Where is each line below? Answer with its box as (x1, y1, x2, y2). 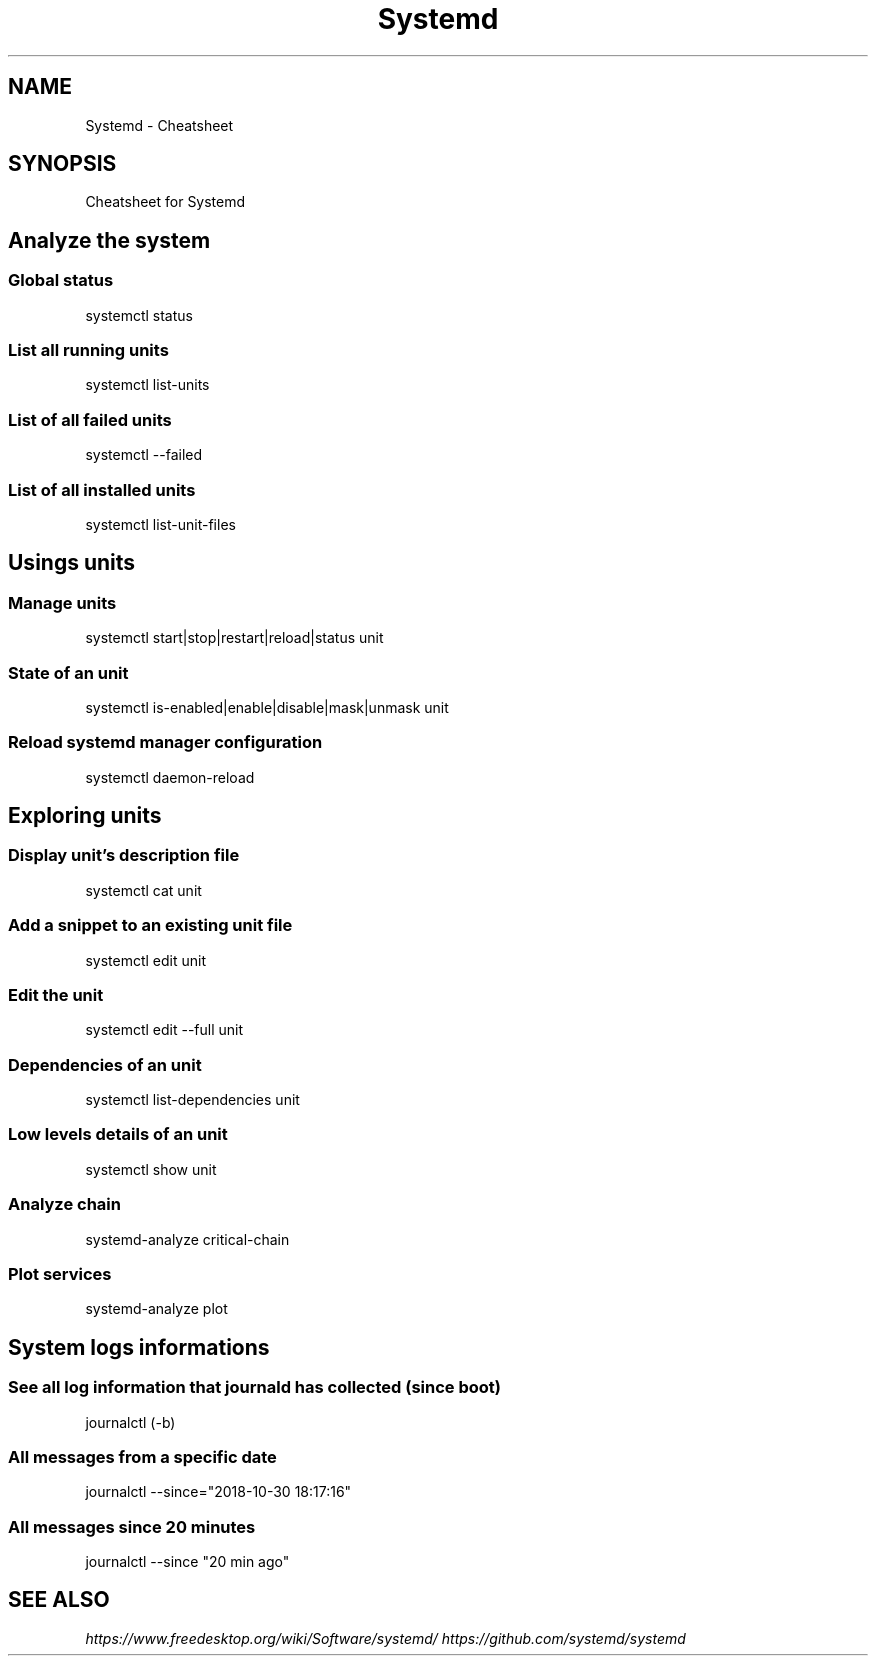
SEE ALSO (8, 1587, 110, 1613)
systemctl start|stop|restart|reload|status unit (85, 629, 384, 647)
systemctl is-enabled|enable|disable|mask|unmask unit (85, 698, 449, 716)
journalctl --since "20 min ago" (85, 1553, 290, 1571)
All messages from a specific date (8, 1446, 277, 1467)
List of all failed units (8, 409, 172, 430)
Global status (8, 270, 114, 291)
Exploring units (8, 803, 162, 829)
